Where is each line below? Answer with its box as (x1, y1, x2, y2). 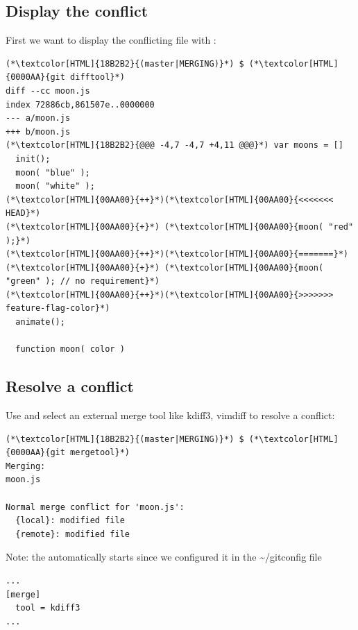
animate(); (15, 317, 65, 327)
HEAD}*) (6, 208, 41, 219)
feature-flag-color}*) (6, 303, 110, 314)
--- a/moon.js (6, 113, 71, 124)
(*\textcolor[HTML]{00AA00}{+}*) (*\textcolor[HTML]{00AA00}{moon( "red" (6, 221, 354, 232)
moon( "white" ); (15, 181, 95, 191)
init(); (15, 153, 51, 164)
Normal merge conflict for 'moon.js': (6, 502, 185, 512)
